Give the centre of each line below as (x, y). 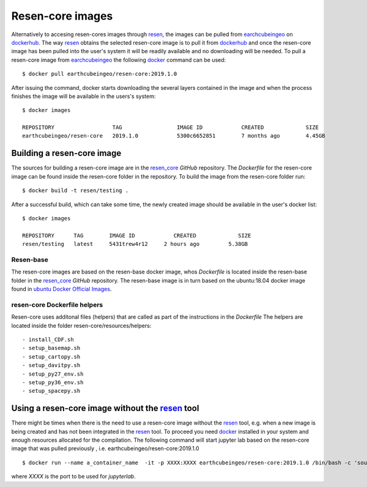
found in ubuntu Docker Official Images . (61, 289)
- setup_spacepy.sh (51, 391)
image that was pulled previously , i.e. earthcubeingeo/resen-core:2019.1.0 (105, 448)
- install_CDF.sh (48, 339)
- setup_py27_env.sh (53, 374)
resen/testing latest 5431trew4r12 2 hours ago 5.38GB (135, 244)
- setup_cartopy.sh (51, 357)
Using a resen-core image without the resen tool (105, 408)
